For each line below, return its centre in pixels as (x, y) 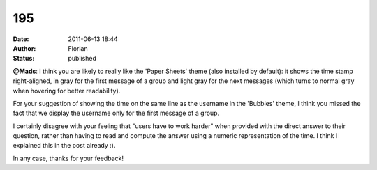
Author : (24, 48)
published (82, 59)
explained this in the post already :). (64, 146)
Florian (78, 48)
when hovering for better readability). (67, 91)
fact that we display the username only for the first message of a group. (116, 113)
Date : (21, 39)
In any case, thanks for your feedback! (68, 158)
